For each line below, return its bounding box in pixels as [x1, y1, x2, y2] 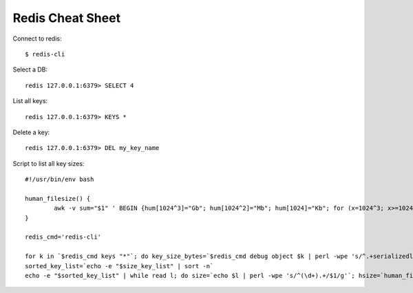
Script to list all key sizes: [12, 159, 85, 168]
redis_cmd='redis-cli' [25, 233, 102, 241]
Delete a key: [12, 128, 50, 136]
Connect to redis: [12, 34, 62, 43]
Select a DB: [12, 65, 48, 74]
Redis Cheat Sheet [12, 10, 120, 25]
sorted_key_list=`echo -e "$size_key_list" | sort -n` [25, 262, 214, 270]
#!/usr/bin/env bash [25, 175, 94, 184]
